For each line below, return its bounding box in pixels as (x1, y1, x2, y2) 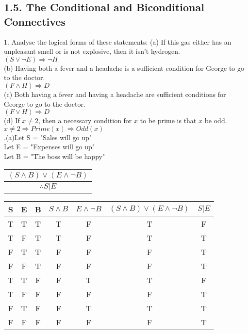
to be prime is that (140, 115, 197, 126)
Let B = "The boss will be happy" (4, 151, 105, 161)
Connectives (4, 14, 66, 29)
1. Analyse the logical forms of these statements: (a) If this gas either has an (4, 36, 231, 47)
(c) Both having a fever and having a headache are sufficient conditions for (4, 89, 226, 99)
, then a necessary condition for (38, 115, 132, 126)
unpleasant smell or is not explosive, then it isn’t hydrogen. (4, 46, 180, 56)
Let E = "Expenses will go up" (4, 142, 95, 152)
